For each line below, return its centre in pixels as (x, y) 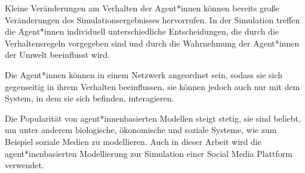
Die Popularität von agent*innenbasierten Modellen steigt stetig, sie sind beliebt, (153, 118)
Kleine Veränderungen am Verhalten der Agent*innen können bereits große (142, 8)
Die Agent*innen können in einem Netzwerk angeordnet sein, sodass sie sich (144, 74)
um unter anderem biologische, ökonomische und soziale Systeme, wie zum (141, 130)
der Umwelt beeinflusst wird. (58, 55)
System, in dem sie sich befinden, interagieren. (90, 98)
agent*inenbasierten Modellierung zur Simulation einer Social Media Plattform (149, 153)
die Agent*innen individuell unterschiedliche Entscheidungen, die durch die (142, 31)
